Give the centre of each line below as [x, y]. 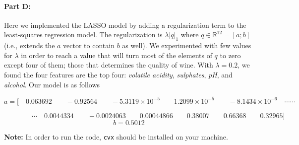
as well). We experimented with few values [187, 45]
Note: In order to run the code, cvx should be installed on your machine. [116, 136]
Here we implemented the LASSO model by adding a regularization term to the [125, 25]
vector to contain [89, 45]
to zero [230, 55]
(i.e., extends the [30, 45]
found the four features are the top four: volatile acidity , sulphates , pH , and [118, 74]
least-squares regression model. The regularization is [83, 35]
